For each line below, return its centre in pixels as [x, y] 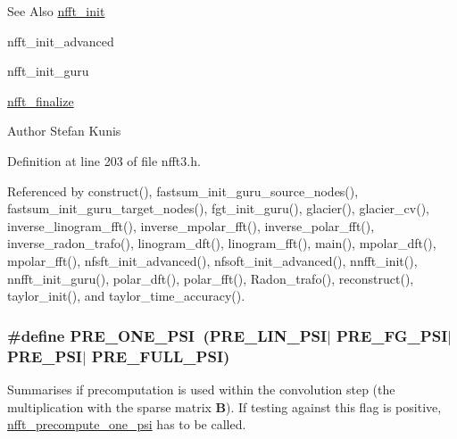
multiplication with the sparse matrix [109, 406]
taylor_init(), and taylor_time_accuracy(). [126, 296]
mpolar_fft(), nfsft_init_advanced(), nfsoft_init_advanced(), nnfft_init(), [212, 260]
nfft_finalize [41, 100]
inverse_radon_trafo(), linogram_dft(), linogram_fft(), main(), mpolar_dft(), [222, 243]
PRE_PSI [45, 356]
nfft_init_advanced [61, 41]
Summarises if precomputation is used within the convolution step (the [201, 389]
